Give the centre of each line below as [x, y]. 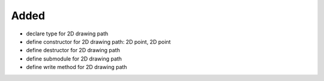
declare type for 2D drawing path [67, 34]
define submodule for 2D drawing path [74, 58]
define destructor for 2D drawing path [73, 50]
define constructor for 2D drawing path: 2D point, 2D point [98, 41]
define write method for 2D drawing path [76, 67]
